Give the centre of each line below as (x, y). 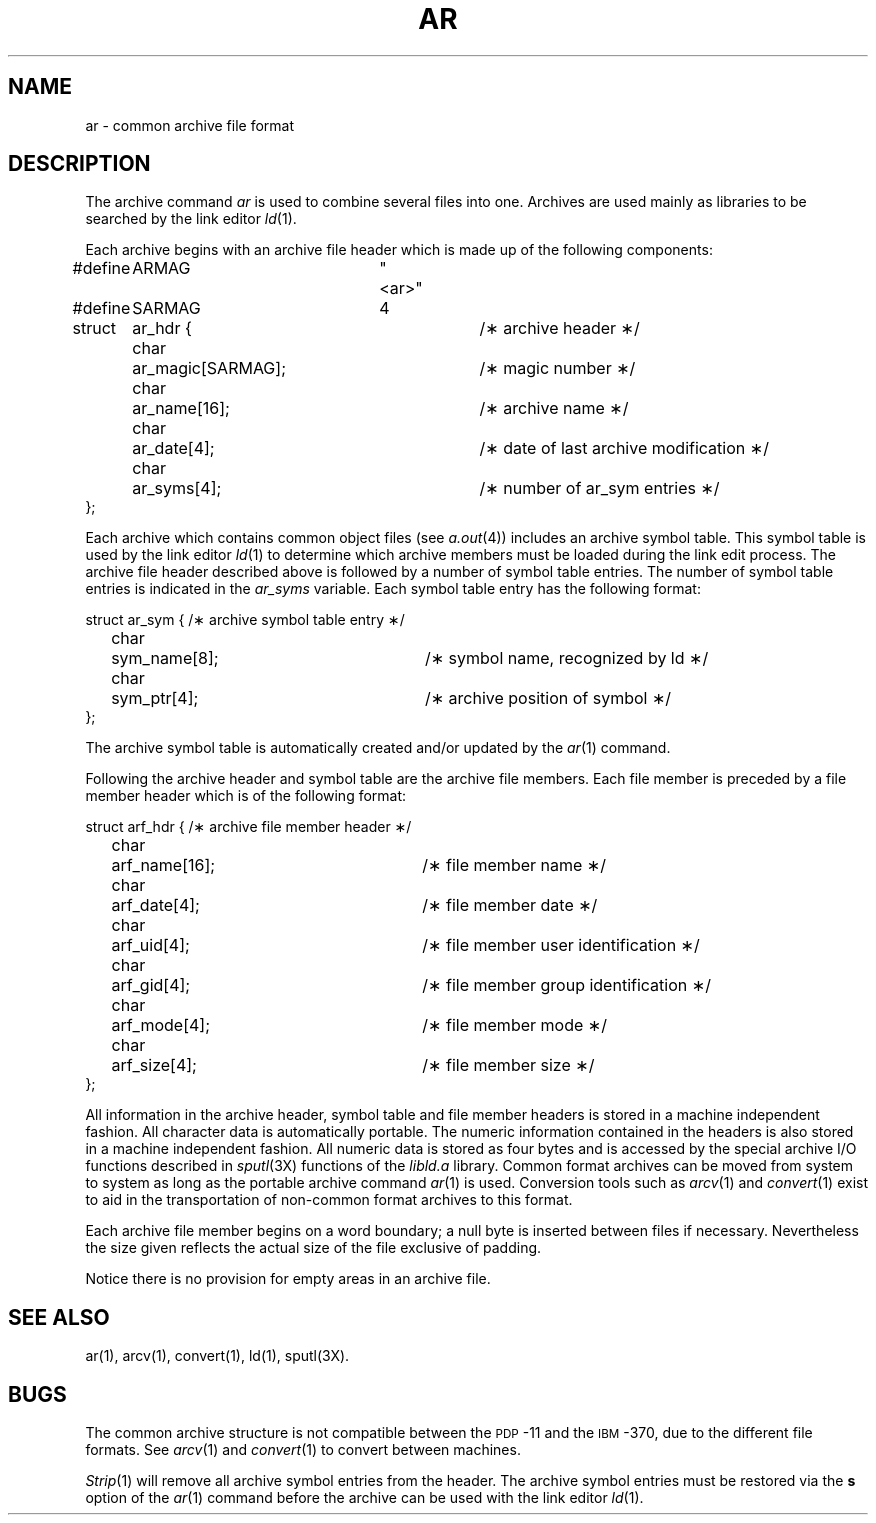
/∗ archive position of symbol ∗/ (548, 698)
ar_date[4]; (173, 448)
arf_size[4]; (154, 1065)
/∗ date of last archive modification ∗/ (624, 448)
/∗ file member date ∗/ (510, 905)
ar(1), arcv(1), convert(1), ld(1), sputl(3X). (217, 1356)
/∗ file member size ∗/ (508, 1065)
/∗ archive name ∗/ (554, 408)
